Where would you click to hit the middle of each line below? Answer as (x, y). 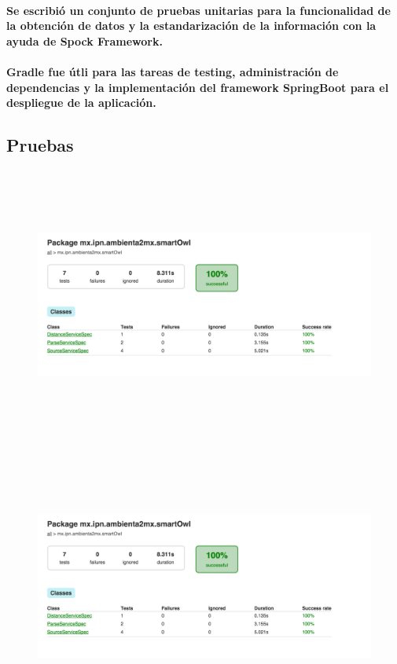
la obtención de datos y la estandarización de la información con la (191, 26)
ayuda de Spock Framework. (85, 40)
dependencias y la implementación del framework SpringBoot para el (198, 87)
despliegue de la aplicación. (81, 103)
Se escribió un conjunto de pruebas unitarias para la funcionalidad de (198, 10)
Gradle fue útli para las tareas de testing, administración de (173, 71)
